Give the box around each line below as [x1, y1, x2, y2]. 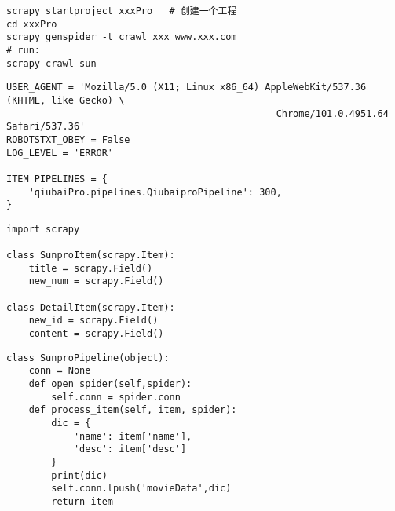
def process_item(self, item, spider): [28, 404, 237, 416]
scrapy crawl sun [6, 57, 97, 69]
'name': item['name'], [73, 430, 192, 442]
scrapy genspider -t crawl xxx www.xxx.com [6, 31, 237, 43]
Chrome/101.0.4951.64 [276, 108, 389, 119]
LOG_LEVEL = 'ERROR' [6, 147, 114, 159]
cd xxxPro [6, 18, 57, 30]
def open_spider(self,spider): [28, 378, 192, 390]
